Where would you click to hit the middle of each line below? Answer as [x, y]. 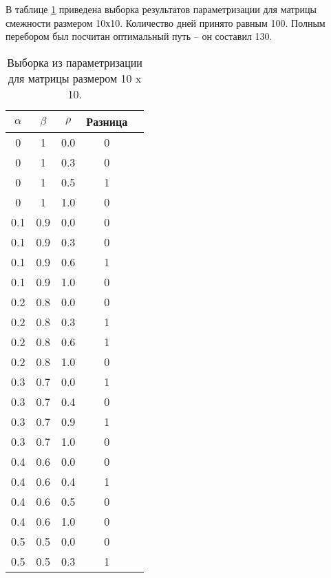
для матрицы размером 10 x [75, 78]
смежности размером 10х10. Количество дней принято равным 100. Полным [165, 22]
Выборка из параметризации [75, 62]
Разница [107, 121]
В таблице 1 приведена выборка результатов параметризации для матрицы [161, 9]
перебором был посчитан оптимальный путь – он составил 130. [139, 36]
